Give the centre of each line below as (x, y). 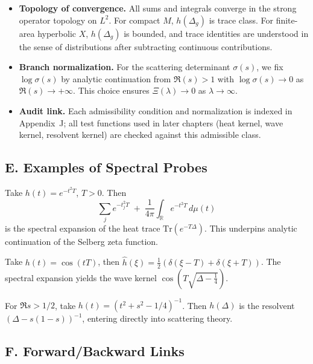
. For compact (134, 20)
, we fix (270, 67)
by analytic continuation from (116, 78)
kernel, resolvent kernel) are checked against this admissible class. (140, 135)
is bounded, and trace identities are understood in (216, 33)
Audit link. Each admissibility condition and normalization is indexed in (156, 110)
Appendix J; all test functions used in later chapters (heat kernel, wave (151, 122)
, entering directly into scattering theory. (157, 318)
